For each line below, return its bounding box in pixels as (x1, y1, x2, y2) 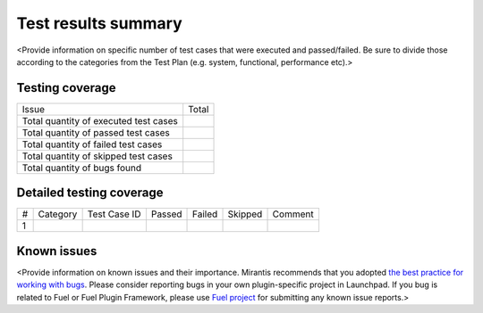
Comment (272, 208, 314, 220)
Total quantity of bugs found (21, 161, 142, 174)
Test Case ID (87, 208, 141, 220)
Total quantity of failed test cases (21, 138, 163, 151)
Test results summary (16, 13, 182, 33)
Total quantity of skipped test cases (21, 150, 174, 162)
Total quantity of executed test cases (21, 114, 178, 127)
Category (38, 208, 78, 220)
